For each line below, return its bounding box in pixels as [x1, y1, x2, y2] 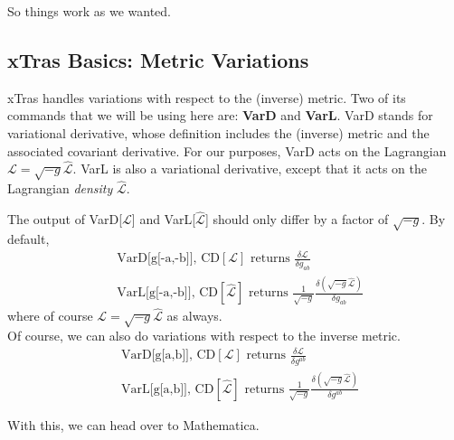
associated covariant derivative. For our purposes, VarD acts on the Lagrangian [7, 141, 447, 160]
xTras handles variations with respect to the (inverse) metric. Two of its [7, 88, 406, 107]
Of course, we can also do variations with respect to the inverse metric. [7, 326, 401, 345]
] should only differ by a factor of [204, 210, 389, 229]
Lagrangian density [7, 179, 113, 198]
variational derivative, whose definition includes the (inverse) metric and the [7, 123, 430, 142]
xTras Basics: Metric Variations [7, 45, 309, 73]
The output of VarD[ [7, 210, 123, 229]
